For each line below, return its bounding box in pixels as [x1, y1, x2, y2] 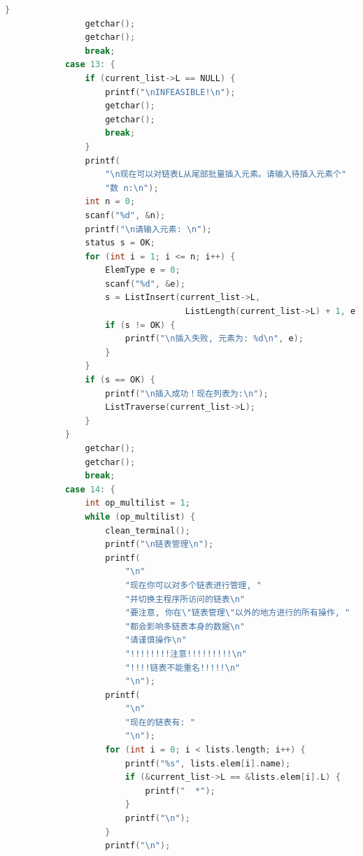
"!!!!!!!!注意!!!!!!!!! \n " [124, 648, 247, 659]
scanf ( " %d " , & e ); [105, 278, 185, 289]
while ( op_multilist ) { [85, 511, 196, 522]
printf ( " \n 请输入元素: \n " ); [85, 224, 212, 234]
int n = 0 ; [85, 197, 136, 207]
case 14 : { [64, 484, 115, 494]
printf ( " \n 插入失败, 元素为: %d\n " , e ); [124, 334, 304, 344]
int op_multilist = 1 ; [85, 498, 190, 508]
